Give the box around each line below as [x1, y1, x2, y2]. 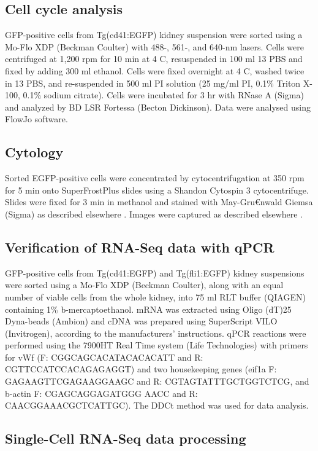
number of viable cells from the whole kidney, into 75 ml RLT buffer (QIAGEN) [5, 290, 306, 303]
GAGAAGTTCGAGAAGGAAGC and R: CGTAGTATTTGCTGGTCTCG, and [5, 375, 309, 388]
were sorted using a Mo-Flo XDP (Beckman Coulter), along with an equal [5, 278, 284, 291]
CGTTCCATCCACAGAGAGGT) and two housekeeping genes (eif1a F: [5, 363, 277, 375]
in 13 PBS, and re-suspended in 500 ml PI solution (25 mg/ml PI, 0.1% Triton [5, 76, 301, 89]
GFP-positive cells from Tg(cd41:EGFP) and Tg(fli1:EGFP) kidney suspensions [5, 266, 305, 279]
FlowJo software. [5, 112, 68, 125]
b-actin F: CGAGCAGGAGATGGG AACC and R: [5, 386, 198, 399]
